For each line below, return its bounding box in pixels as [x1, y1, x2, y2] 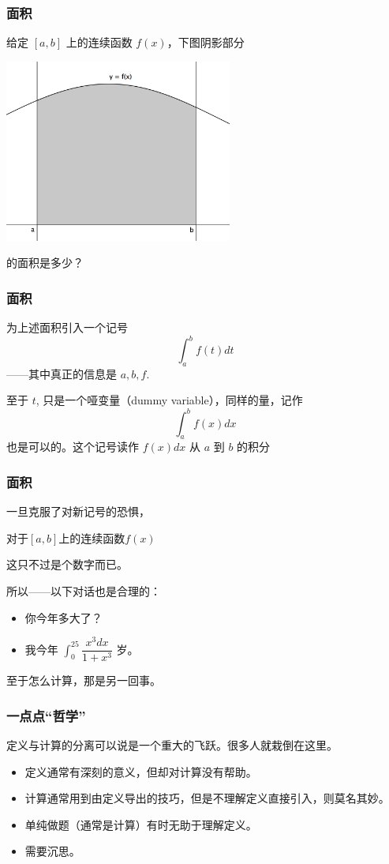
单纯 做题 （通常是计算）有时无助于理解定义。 [24, 816, 257, 832]
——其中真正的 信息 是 [6, 365, 117, 381]
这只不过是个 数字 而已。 [6, 556, 128, 573]
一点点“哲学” [6, 705, 86, 725]
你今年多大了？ [24, 609, 103, 625]
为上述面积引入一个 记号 [6, 318, 128, 335]
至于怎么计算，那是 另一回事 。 [6, 672, 161, 689]
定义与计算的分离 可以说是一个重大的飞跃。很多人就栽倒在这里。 [6, 737, 338, 753]
